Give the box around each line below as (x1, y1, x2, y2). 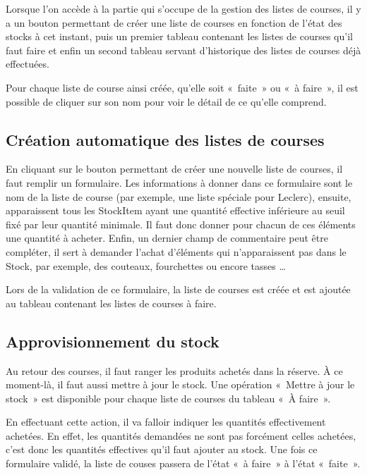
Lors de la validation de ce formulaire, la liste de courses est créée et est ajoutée (6, 282, 351, 297)
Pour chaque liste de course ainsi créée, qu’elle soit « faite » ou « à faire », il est (6, 80, 359, 94)
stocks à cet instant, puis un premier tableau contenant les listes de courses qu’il (6, 29, 353, 44)
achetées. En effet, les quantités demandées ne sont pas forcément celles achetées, (6, 428, 356, 443)
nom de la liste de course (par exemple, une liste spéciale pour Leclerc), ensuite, (6, 189, 351, 204)
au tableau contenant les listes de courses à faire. (6, 295, 217, 310)
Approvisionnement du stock (6, 330, 219, 352)
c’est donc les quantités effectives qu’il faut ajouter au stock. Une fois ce (6, 442, 318, 457)
